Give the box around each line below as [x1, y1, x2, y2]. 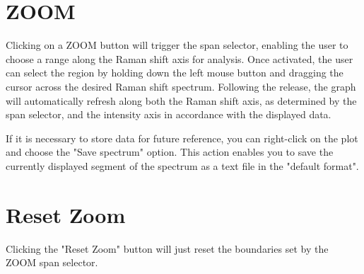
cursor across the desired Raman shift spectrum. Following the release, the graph [6, 79, 356, 93]
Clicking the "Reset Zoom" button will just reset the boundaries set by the [6, 241, 329, 256]
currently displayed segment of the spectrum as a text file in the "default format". [6, 158, 359, 173]
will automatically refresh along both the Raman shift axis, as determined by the [6, 93, 357, 108]
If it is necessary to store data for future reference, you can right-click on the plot [6, 130, 358, 145]
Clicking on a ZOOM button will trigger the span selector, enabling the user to [6, 38, 348, 52]
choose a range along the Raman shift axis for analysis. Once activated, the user [6, 51, 353, 66]
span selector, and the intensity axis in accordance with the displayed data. [6, 107, 331, 122]
